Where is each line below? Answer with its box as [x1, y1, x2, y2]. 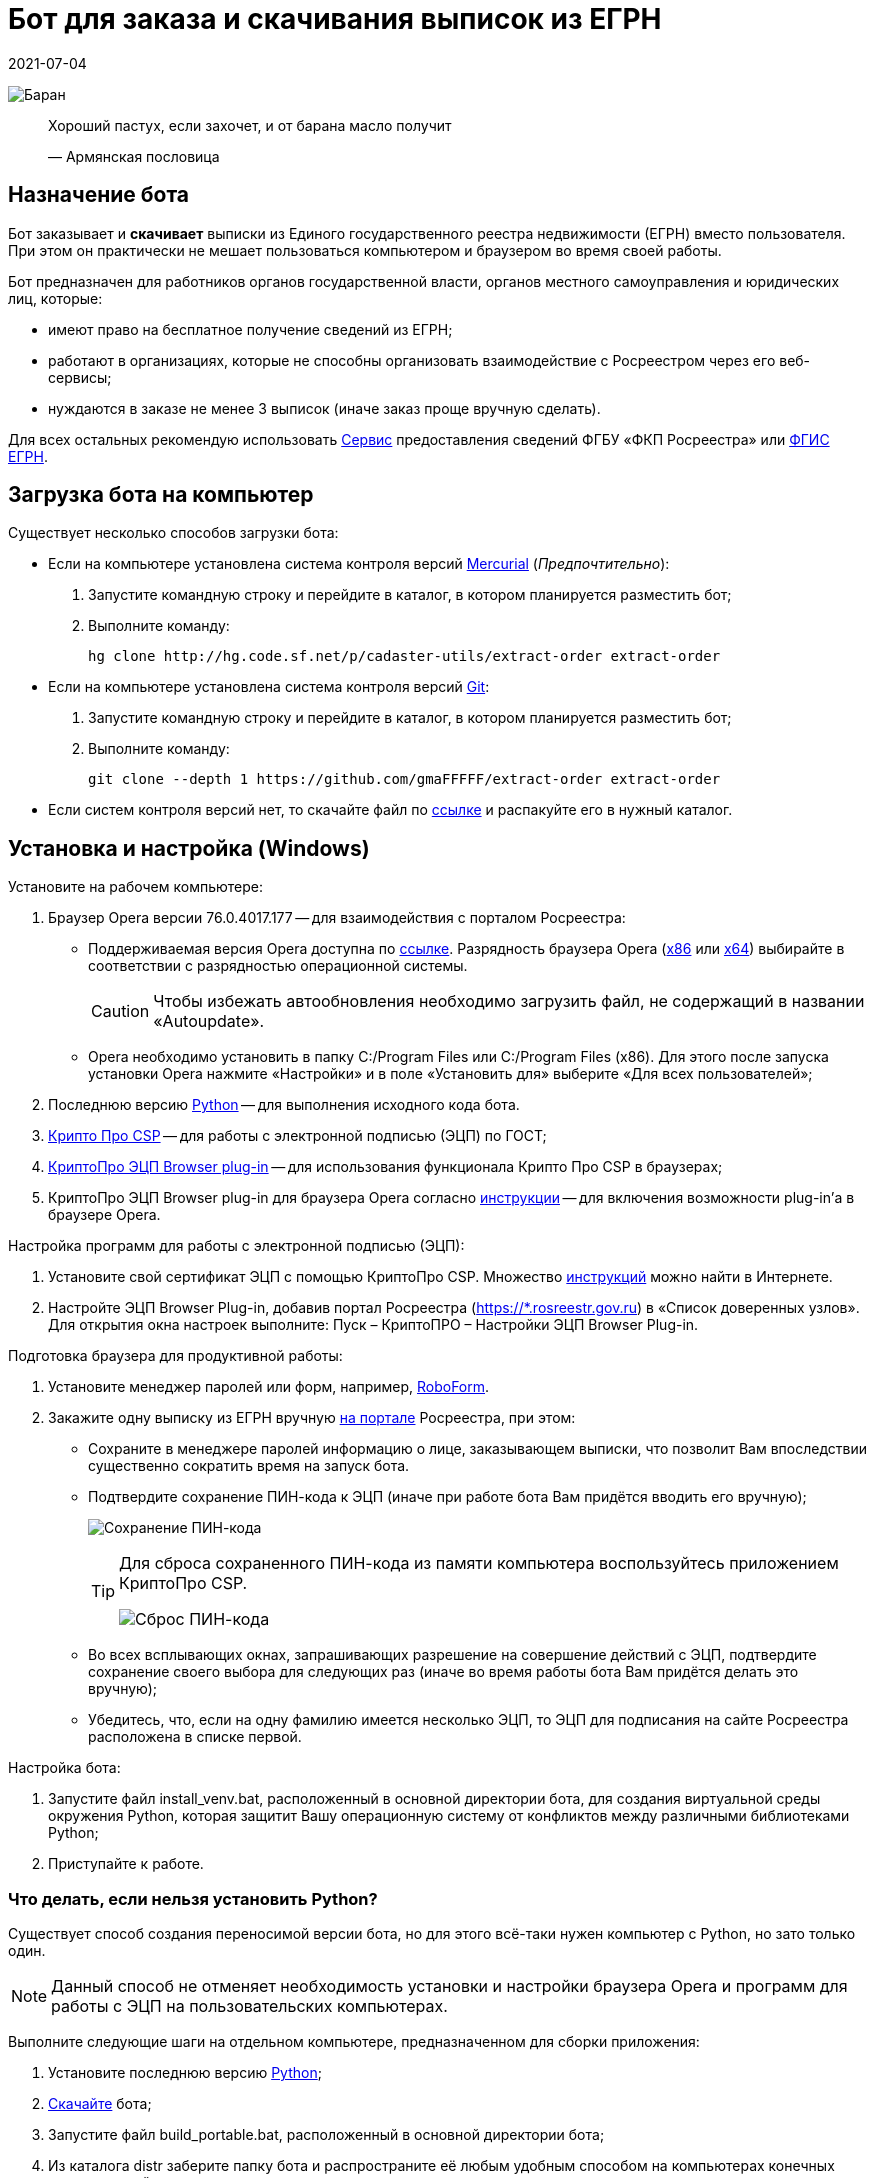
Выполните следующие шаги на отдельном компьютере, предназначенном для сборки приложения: [8, 2033, 700, 2051]
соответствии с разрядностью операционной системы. [88, 957, 468, 975]
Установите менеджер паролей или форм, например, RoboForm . [48, 1378, 490, 1396]
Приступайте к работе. [48, 1855, 204, 1873]
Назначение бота [8, 182, 190, 208]
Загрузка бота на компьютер [8, 482, 314, 508]
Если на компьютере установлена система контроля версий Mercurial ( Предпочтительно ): [48, 555, 670, 573]
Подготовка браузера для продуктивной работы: [8, 1347, 343, 1365]
